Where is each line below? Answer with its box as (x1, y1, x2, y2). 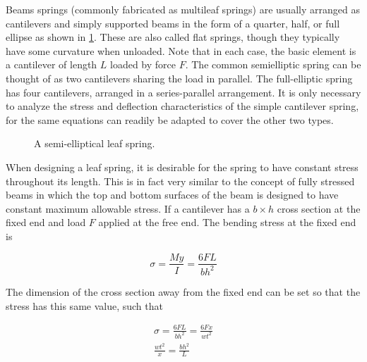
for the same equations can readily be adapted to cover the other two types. (6, 112, 334, 127)
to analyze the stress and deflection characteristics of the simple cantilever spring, (6, 99, 359, 113)
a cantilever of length (6, 57, 97, 72)
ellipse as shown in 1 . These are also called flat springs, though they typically (6, 30, 340, 44)
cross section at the (277, 201, 361, 216)
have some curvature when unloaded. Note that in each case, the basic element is (6, 43, 356, 58)
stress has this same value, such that (6, 298, 163, 313)
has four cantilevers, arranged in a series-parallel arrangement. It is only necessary (6, 85, 361, 99)
